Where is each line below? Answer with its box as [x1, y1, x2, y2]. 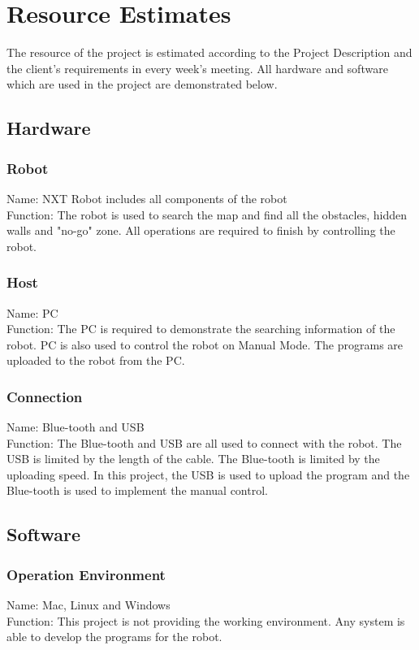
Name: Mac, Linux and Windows [6, 596, 171, 613]
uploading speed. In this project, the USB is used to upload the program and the [6, 466, 410, 483]
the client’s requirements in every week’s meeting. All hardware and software [6, 59, 388, 76]
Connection [6, 386, 83, 406]
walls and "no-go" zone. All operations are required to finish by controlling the [6, 222, 395, 239]
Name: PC [6, 304, 58, 321]
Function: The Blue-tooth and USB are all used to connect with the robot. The [6, 434, 402, 451]
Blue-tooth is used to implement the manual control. [6, 482, 268, 499]
